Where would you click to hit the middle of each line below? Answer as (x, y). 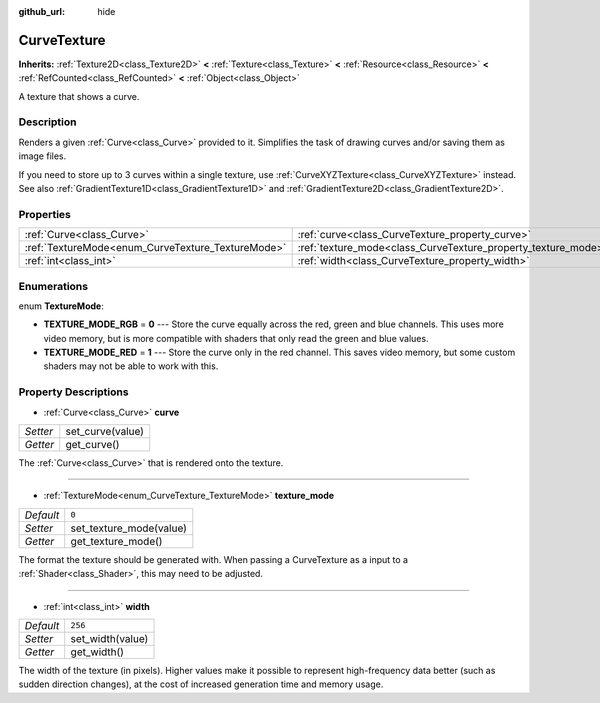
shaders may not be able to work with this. (131, 366)
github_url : (41, 11)
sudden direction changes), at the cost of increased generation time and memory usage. (201, 684)
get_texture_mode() (116, 541)
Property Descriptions (73, 392)
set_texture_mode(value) (128, 528)
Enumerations (53, 286)
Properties (45, 214)
